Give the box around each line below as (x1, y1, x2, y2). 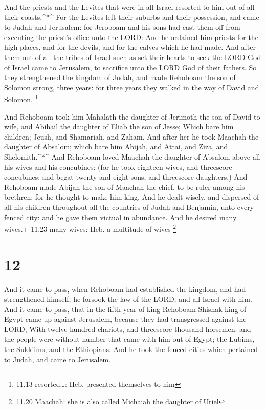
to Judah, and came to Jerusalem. (4, 354, 111, 364)
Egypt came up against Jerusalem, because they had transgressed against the (4, 314, 247, 324)
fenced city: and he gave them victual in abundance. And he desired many (4, 211, 237, 222)
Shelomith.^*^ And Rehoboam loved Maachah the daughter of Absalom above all (4, 151, 260, 162)
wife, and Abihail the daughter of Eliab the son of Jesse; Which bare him (4, 121, 234, 132)
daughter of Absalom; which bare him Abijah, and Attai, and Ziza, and (4, 141, 228, 152)
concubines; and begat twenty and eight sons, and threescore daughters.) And (4, 171, 248, 182)
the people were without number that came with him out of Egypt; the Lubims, (4, 334, 255, 344)
